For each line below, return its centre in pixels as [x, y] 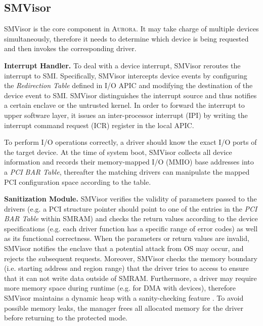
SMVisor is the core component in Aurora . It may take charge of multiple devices [131, 29]
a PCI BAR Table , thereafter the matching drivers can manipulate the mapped [127, 171]
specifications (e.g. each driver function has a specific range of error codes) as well [131, 228]
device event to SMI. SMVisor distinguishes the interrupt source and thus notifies [130, 95]
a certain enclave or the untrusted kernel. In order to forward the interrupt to [124, 105]
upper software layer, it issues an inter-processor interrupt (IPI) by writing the [126, 115]
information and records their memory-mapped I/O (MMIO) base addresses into [129, 162]
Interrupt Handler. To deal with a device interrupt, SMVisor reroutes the [122, 65]
